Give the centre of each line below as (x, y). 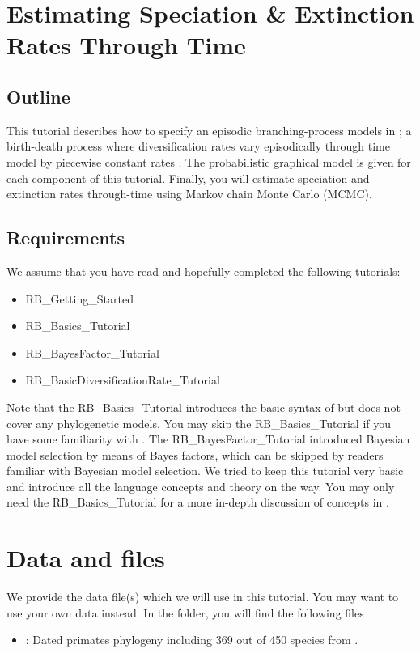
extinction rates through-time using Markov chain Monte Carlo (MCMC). (189, 194)
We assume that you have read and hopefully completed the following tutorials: (204, 271)
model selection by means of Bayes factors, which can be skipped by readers (195, 454)
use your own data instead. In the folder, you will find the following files (185, 612)
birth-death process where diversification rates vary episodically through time (198, 146)
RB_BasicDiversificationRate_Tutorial (123, 380)
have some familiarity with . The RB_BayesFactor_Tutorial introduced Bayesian (208, 439)
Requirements (66, 237)
